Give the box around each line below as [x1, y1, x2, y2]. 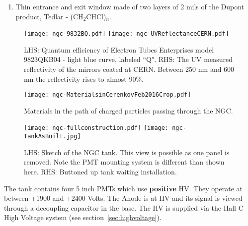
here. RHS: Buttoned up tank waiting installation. [24, 166, 177, 176]
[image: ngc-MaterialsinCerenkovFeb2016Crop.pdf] [24, 91, 191, 99]
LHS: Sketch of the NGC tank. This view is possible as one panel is [24, 147, 230, 157]
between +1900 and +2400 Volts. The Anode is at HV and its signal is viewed [4, 193, 243, 203]
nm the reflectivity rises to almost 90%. [24, 73, 144, 84]
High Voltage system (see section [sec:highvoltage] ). [4, 212, 162, 223]
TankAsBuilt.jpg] [24, 133, 81, 140]
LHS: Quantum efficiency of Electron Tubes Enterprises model [24, 44, 214, 55]
